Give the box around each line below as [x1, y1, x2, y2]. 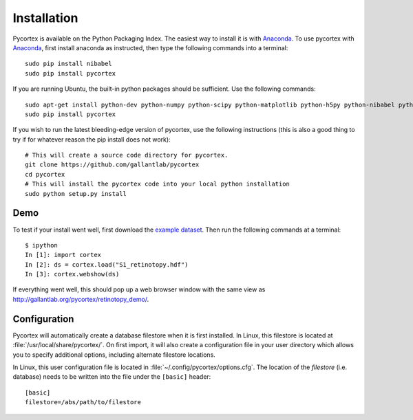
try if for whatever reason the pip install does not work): [12, 135, 171, 144]
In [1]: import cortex [25, 251, 102, 259]
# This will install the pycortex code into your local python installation [25, 180, 290, 188]
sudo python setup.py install [25, 190, 127, 197]
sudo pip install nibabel [25, 60, 113, 68]
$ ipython [25, 241, 58, 249]
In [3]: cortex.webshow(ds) [25, 270, 120, 278]
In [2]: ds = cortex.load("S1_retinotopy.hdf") [25, 261, 189, 268]
